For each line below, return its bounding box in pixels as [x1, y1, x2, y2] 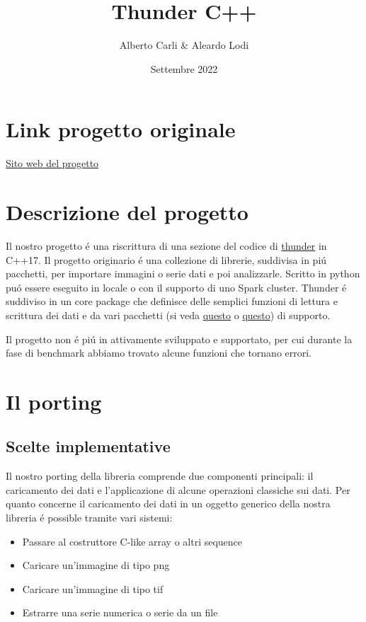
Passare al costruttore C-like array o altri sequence [22, 534, 243, 548]
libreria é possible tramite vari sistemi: [6, 510, 173, 525]
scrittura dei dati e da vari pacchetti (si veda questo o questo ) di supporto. [6, 307, 331, 322]
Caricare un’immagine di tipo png [22, 558, 170, 572]
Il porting [6, 386, 102, 415]
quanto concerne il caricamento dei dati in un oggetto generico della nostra [6, 496, 331, 511]
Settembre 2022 [150, 61, 218, 76]
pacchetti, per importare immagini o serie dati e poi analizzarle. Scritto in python [6, 266, 360, 281]
